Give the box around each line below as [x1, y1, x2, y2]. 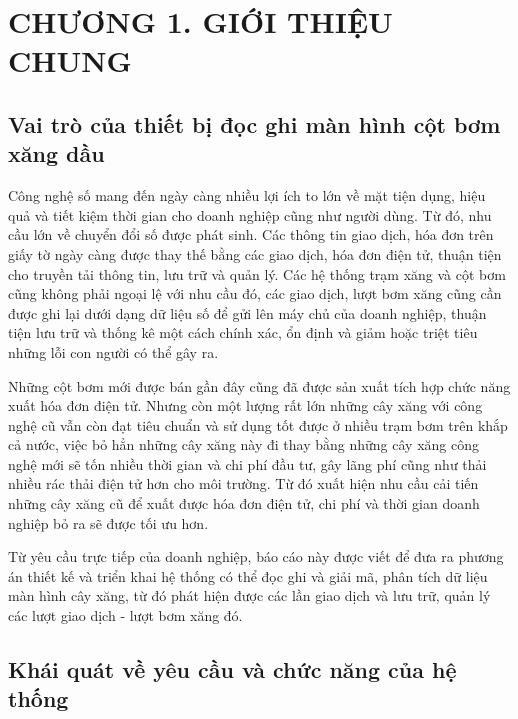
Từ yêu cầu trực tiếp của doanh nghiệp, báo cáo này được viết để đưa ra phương [8, 546, 504, 567]
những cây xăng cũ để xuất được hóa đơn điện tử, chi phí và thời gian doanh [8, 493, 480, 514]
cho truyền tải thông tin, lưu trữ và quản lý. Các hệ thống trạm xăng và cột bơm [8, 263, 506, 284]
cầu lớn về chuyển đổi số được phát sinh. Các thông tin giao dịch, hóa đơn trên [8, 224, 494, 245]
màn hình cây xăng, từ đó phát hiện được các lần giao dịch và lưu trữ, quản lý [8, 585, 491, 606]
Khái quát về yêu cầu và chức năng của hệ [8, 654, 457, 685]
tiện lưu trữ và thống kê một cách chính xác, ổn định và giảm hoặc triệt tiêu [8, 322, 478, 343]
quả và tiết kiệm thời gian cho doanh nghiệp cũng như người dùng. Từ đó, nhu [8, 204, 492, 225]
